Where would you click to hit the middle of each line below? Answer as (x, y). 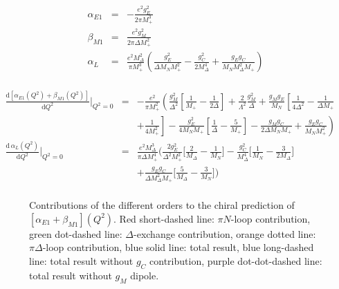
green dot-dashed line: (76, 233)
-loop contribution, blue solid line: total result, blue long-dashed (178, 247)
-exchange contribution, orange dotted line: (225, 233)
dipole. (145, 275)
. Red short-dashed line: (164, 218)
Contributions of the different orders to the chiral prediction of (162, 205)
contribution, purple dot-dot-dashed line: (236, 261)
